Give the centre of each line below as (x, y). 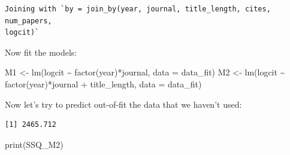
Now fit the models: (41, 52)
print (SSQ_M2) (34, 144)
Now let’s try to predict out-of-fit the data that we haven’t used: (123, 104)
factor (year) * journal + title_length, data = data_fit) (103, 83)
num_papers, (28, 21)
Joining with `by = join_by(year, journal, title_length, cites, (138, 9)
